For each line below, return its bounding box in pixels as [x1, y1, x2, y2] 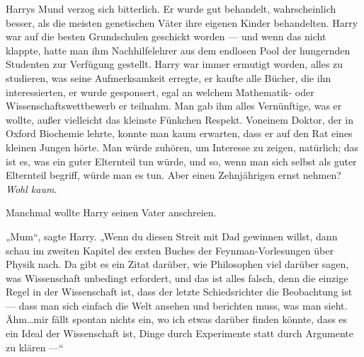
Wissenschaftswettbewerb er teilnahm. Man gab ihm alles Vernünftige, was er [6, 98, 342, 113]
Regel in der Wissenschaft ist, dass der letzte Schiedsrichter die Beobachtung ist [6, 284, 353, 299]
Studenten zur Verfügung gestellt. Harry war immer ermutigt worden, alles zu [6, 57, 343, 71]
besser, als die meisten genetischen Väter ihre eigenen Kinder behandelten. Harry [6, 15, 358, 30]
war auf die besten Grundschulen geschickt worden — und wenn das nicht [6, 29, 326, 44]
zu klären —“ [6, 339, 64, 354]
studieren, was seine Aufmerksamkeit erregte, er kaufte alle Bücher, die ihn [6, 70, 331, 85]
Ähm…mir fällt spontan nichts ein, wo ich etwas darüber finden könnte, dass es [6, 312, 348, 327]
